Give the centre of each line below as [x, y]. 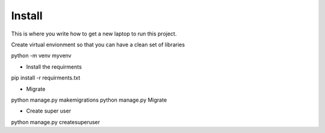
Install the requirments [54, 67]
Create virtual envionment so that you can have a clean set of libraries [98, 45]
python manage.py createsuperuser [56, 122]
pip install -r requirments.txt [46, 78]
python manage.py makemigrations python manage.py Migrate [89, 100]
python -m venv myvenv [41, 56]
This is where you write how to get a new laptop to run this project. [94, 34]
